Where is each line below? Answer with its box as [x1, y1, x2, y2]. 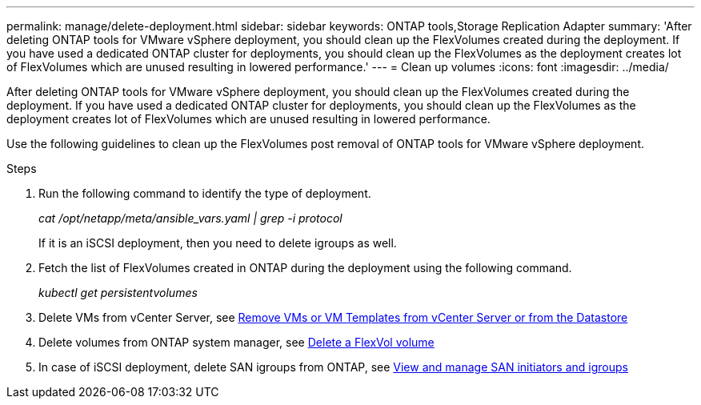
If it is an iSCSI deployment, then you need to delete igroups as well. [38, 236, 397, 250]
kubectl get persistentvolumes [38, 286, 198, 299]
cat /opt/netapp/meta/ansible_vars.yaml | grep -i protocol [38, 211, 342, 225]
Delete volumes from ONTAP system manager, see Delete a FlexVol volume [38, 335, 435, 349]
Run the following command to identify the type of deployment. [38, 186, 371, 200]
